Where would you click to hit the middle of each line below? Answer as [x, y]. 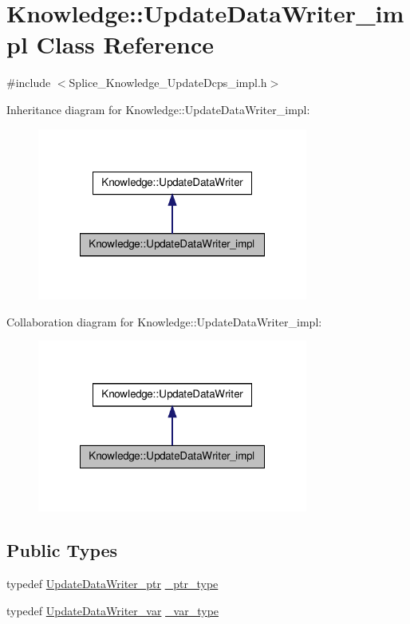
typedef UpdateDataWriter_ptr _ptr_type [112, 583]
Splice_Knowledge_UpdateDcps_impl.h [168, 83]
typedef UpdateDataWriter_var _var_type [113, 610]
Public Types [62, 550]
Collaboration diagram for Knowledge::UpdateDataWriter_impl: [164, 321]
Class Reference [125, 44]
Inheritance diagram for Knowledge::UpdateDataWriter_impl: [158, 109]
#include [29, 83]
